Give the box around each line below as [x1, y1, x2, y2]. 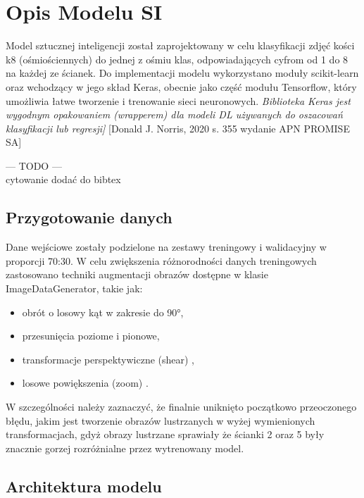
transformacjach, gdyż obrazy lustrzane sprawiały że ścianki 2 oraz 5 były [6, 427, 325, 442]
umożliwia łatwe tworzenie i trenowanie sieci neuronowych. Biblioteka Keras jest [6, 93, 351, 108]
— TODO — [6, 158, 62, 173]
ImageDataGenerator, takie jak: [6, 281, 143, 296]
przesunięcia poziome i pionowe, [22, 328, 160, 343]
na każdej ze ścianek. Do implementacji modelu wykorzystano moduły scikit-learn [6, 66, 359, 80]
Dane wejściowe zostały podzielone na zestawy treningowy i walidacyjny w [6, 239, 327, 254]
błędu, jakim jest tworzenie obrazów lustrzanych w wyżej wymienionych [6, 413, 315, 428]
